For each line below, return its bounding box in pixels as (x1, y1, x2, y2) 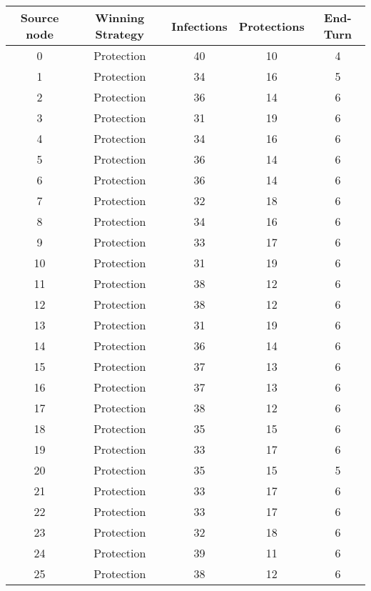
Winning (95, 9, 145, 26)
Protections (238, 17, 305, 34)
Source (20, 9, 59, 26)
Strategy (95, 26, 144, 42)
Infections (171, 17, 228, 34)
